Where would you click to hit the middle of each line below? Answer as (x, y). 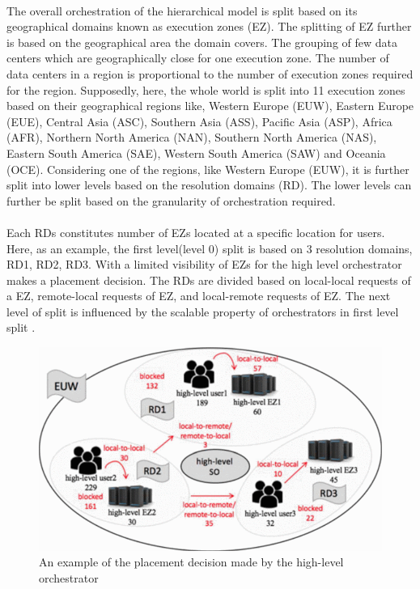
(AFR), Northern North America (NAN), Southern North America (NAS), (192, 137)
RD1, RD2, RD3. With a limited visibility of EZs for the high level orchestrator (204, 264)
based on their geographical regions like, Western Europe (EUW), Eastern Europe (210, 106)
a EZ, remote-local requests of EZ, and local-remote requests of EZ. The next (199, 296)
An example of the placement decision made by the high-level (191, 562)
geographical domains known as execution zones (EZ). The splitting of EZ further (209, 26)
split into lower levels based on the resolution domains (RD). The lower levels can (209, 185)
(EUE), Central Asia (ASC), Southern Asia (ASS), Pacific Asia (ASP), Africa (199, 121)
